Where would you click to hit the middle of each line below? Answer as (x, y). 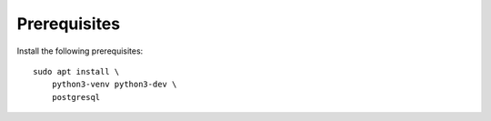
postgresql (76, 97)
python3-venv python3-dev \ (114, 85)
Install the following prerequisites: (80, 51)
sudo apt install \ (76, 71)
